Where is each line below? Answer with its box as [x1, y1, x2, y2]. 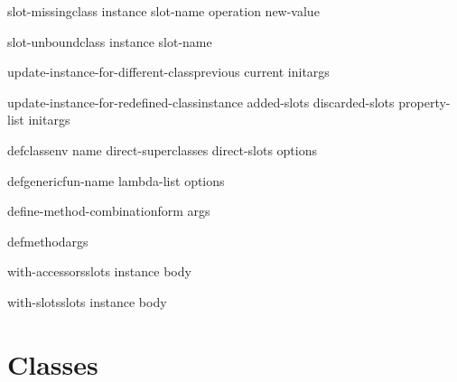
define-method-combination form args [7, 201, 210, 220]
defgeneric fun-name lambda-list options [7, 171, 225, 190]
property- [398, 92, 451, 111]
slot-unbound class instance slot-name [7, 32, 212, 51]
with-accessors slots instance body [7, 262, 191, 281]
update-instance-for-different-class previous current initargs [7, 62, 330, 81]
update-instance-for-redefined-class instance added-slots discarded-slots [7, 92, 395, 111]
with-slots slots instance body [7, 292, 167, 311]
